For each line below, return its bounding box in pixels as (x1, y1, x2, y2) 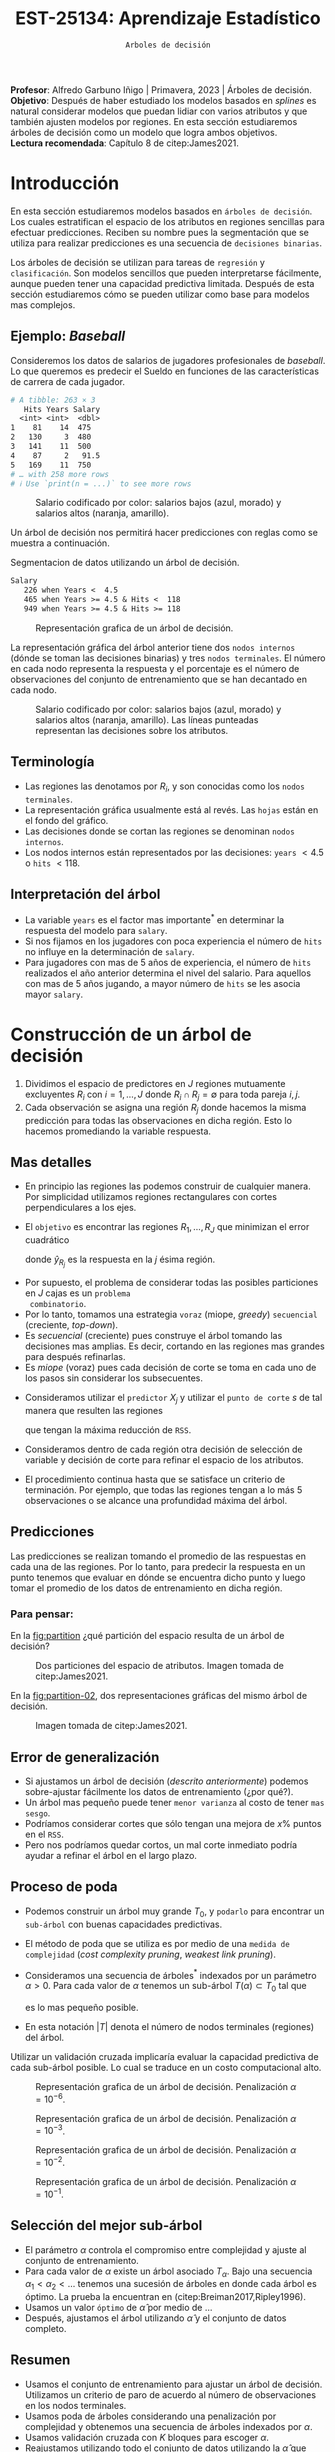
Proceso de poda (10, 1878, 118, 1896)
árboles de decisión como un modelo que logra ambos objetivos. (10, 126, 278, 138)
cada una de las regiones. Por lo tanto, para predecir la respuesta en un (10, 1560, 306, 1572)
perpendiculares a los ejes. (24, 1202, 137, 1214)
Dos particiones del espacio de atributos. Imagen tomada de (35, 1660, 285, 1672)
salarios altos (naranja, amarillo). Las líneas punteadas (35, 713, 259, 726)
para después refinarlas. (24, 1351, 126, 1363)
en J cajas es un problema (24, 1287, 131, 1299)
